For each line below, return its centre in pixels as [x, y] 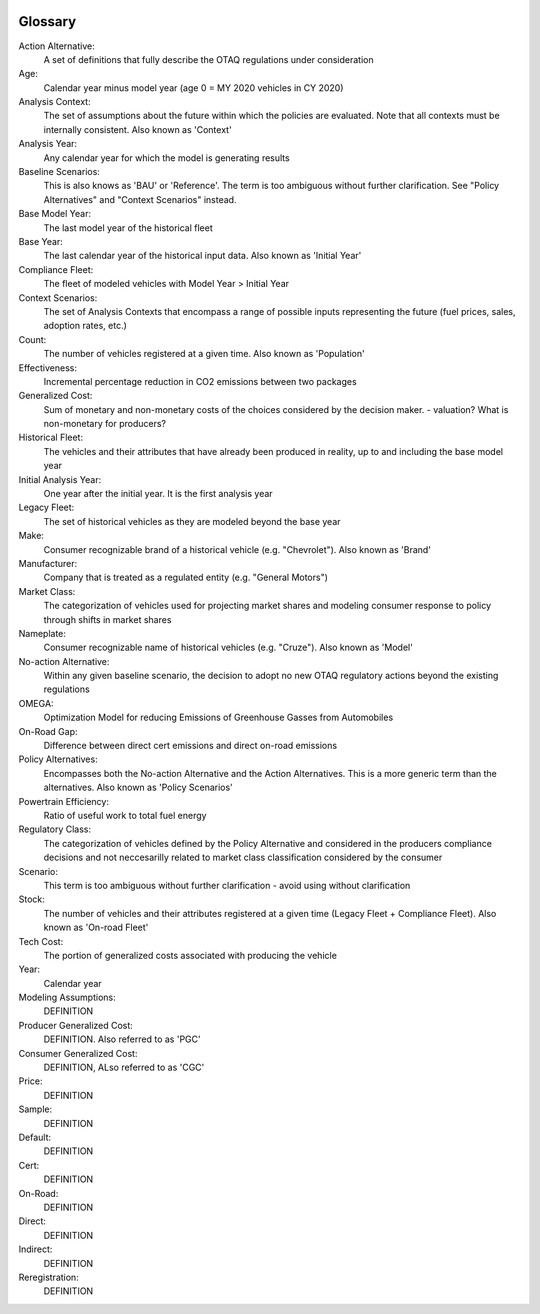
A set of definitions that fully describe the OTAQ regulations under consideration [208, 59]
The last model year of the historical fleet [128, 227]
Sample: [35, 1109]
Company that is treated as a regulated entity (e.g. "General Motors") [186, 577]
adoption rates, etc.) [85, 326]
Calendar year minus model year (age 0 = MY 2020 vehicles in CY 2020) [193, 87]
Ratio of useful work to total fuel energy [125, 815]
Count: [32, 339]
